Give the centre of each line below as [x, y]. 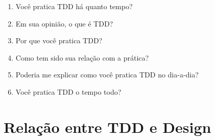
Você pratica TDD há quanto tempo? [74, 6]
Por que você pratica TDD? [59, 40]
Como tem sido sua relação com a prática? [82, 57]
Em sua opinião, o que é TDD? [64, 23]
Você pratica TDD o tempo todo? [68, 91]
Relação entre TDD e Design [108, 127]
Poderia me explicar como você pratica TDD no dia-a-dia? [107, 75]
